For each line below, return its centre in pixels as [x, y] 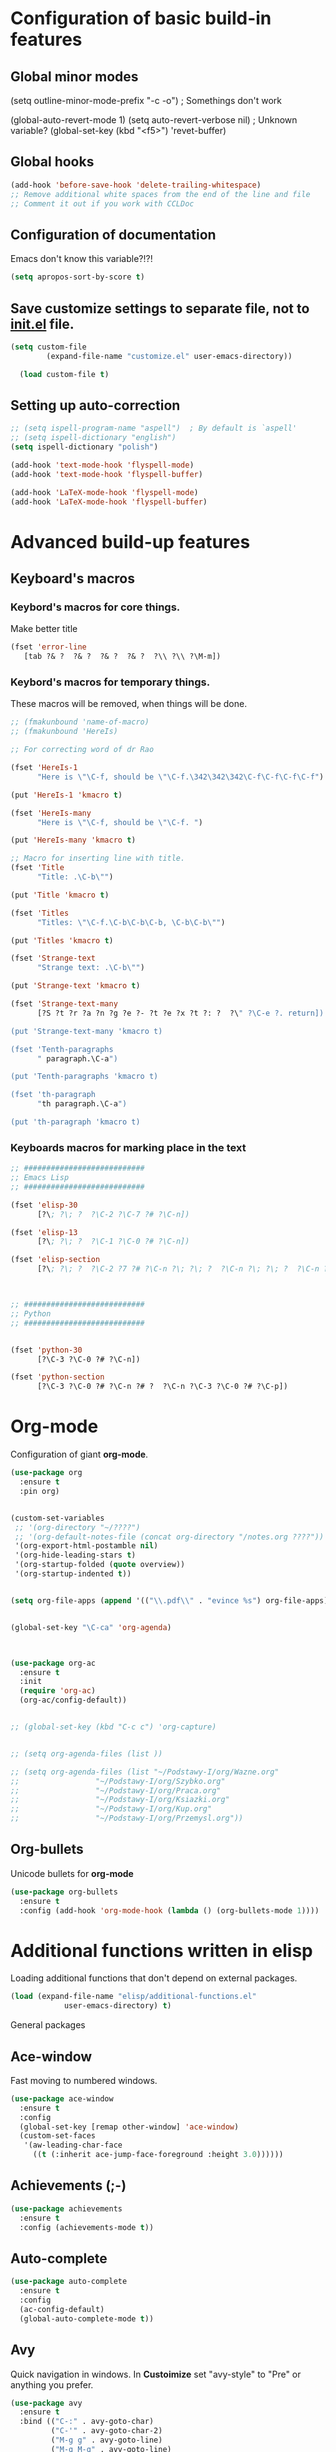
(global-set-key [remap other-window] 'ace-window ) [129, 2127]
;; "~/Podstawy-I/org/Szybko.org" [118, 1781]
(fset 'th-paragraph [53, 1095]
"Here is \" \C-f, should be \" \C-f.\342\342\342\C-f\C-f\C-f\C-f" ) [180, 777]
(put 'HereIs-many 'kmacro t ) [73, 840]
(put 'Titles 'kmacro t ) [62, 940]
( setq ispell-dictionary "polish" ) [84, 447]
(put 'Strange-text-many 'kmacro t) [86, 1031]
